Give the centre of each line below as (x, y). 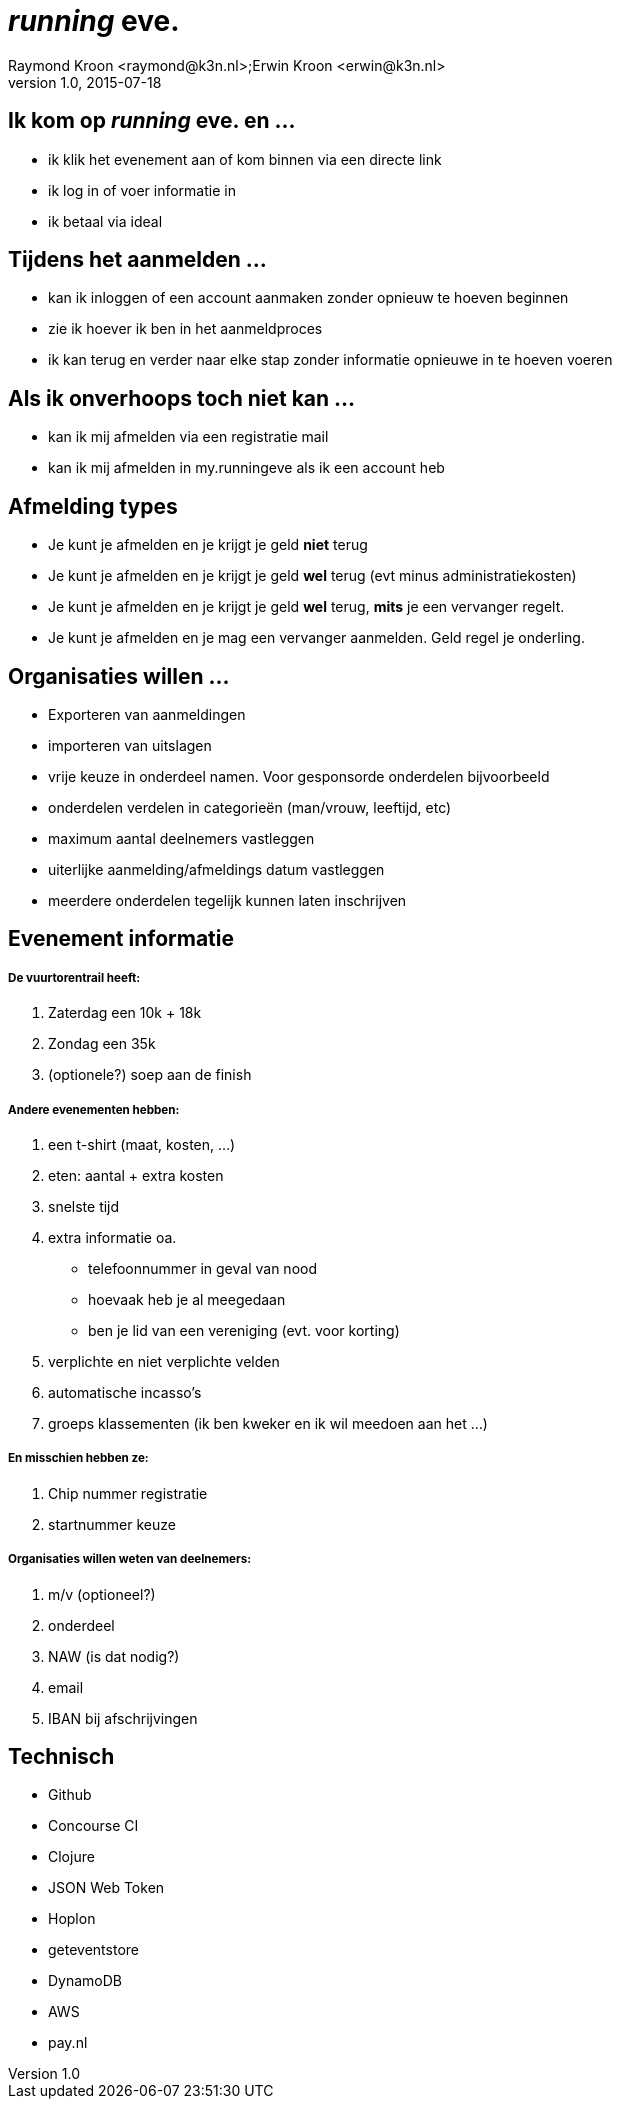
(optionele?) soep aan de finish (150, 1075)
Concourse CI (93, 1826)
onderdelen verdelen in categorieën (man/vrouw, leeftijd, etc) (250, 807)
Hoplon (72, 1919)
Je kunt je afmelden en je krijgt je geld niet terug (208, 545)
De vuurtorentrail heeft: (74, 977)
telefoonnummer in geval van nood (203, 1268)
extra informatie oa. (112, 1237)
